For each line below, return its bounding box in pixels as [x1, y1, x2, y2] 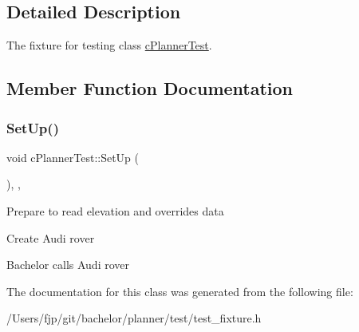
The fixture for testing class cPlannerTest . [6, 37, 212, 53]
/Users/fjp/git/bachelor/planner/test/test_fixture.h [6, 310, 262, 326]
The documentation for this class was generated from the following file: [6, 283, 353, 299]
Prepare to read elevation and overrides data [6, 202, 224, 219]
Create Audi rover [6, 229, 95, 246]
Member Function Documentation [6, 76, 294, 101]
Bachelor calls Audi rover [6, 256, 129, 273]
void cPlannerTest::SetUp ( [6, 148, 139, 165]
